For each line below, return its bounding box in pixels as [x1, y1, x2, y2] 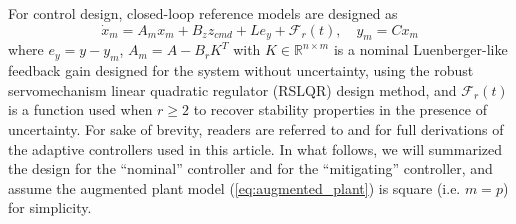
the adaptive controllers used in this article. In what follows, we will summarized [8, 138, 503, 159]
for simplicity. [8, 197, 92, 218]
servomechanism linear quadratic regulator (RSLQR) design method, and [8, 79, 457, 100]
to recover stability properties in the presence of [193, 99, 487, 120]
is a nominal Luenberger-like [333, 39, 508, 60]
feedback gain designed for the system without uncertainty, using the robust [8, 60, 474, 81]
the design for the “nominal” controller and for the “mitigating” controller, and [8, 158, 493, 179]
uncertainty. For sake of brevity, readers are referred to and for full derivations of [8, 118, 504, 139]
